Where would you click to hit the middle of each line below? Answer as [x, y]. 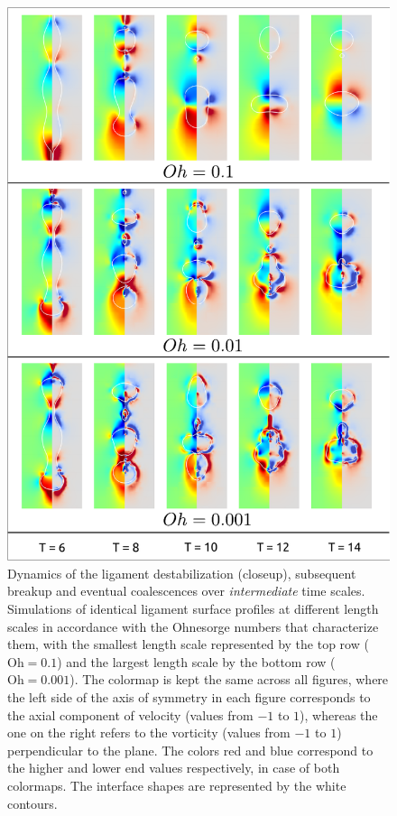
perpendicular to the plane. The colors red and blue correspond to [190, 750]
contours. [32, 803]
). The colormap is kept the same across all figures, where [229, 679]
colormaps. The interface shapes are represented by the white [177, 785]
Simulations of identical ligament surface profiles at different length [193, 609]
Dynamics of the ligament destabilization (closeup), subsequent [182, 573]
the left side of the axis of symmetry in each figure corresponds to [189, 696]
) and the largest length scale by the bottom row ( [196, 661]
